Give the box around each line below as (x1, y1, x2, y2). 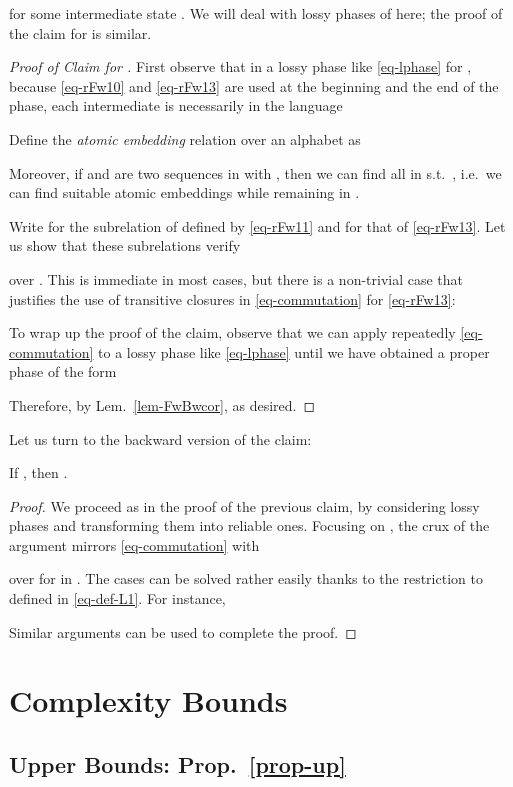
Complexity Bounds (9, 680, 288, 721)
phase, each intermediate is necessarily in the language (9, 95, 343, 116)
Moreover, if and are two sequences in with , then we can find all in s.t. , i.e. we (9, 162, 502, 183)
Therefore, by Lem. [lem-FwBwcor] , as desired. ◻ (9, 394, 316, 415)
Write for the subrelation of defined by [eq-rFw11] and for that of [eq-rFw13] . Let (9, 215, 506, 236)
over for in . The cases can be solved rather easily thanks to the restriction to (9, 568, 483, 589)
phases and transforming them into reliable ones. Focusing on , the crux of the (9, 515, 490, 536)
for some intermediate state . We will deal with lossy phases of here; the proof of (9, 3, 503, 23)
